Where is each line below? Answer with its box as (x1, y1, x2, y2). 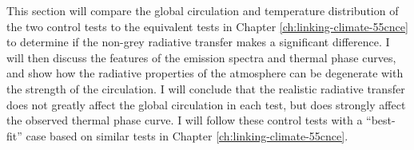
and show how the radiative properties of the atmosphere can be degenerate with (6, 65, 404, 81)
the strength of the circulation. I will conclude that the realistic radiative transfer (6, 80, 405, 97)
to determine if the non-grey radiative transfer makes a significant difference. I (6, 34, 390, 50)
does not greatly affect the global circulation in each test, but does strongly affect (6, 96, 406, 112)
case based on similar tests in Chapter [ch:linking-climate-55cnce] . (26, 127, 348, 144)
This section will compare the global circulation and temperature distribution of (6, 2, 399, 18)
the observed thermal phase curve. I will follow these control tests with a (6, 112, 363, 128)
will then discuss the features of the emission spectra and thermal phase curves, (6, 49, 396, 65)
